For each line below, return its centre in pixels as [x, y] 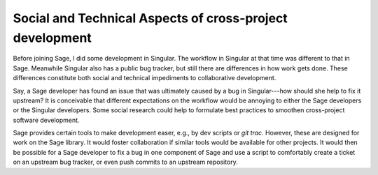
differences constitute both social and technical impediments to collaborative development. [145, 78]
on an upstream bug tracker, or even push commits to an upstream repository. [125, 162]
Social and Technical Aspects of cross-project [150, 18]
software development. [46, 120]
